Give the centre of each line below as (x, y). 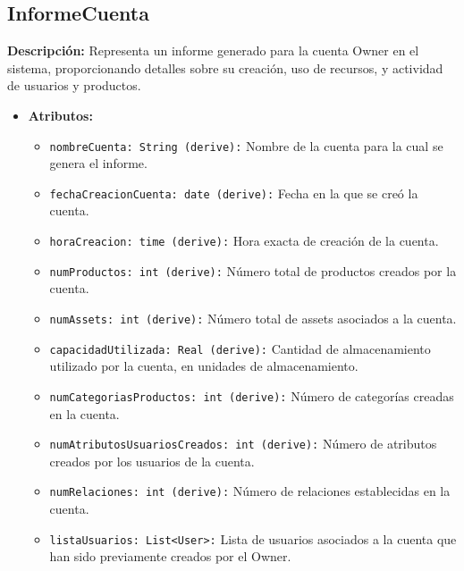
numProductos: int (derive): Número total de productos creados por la (253, 270)
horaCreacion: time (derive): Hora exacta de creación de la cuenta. (244, 241)
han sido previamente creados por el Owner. (170, 556)
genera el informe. (98, 163)
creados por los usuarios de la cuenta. (152, 461)
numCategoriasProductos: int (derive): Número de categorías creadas (252, 395)
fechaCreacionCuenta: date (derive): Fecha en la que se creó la (234, 193)
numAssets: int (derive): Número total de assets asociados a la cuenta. (253, 318)
